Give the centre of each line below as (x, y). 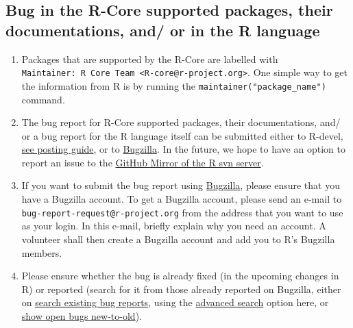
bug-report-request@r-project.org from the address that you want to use (182, 212)
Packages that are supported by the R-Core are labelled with (150, 59)
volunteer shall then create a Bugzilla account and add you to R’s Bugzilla (178, 239)
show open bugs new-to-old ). (82, 315)
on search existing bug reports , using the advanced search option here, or (175, 302)
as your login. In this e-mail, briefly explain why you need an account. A (174, 226)
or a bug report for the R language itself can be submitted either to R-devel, (182, 135)
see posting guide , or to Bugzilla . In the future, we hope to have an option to (183, 149)
